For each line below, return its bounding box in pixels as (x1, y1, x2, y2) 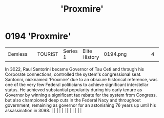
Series (63, 48, 78, 54)
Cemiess (7, 51, 28, 57)
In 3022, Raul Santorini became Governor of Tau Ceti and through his (5, 66, 144, 72)
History (82, 53, 99, 60)
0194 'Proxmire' (5, 31, 71, 42)
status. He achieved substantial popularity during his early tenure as (5, 86, 143, 93)
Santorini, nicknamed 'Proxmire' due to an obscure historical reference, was (5, 76, 158, 82)
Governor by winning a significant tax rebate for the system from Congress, (5, 92, 157, 98)
